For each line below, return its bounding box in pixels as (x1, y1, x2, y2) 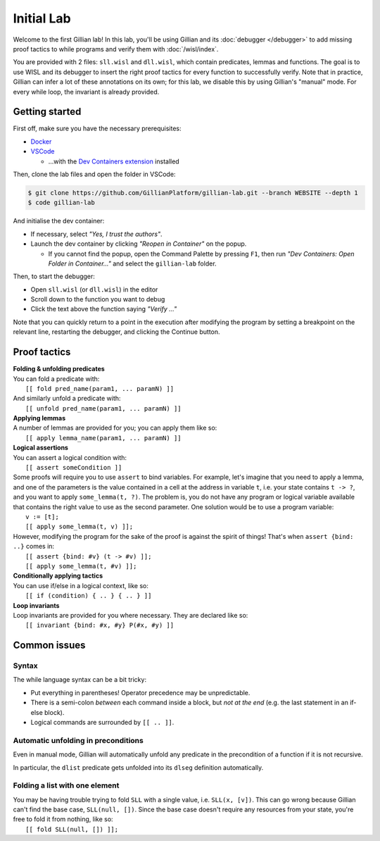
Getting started (13, 106, 82, 118)
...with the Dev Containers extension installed (48, 157, 179, 166)
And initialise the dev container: (13, 217, 105, 225)
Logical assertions (13, 444, 68, 452)
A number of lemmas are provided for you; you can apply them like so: (13, 423, 217, 432)
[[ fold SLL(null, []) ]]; (25, 825, 119, 833)
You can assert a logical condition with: (13, 453, 127, 461)
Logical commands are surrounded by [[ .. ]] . (30, 718, 175, 727)
